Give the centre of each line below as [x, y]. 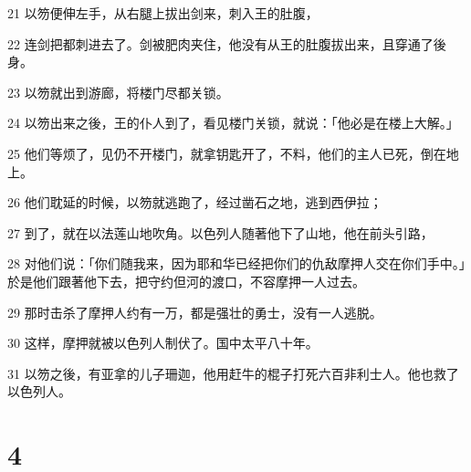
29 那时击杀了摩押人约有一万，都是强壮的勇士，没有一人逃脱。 [195, 312]
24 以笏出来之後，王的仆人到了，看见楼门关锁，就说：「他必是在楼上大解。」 [233, 123]
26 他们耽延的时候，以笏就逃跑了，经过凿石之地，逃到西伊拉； [195, 202]
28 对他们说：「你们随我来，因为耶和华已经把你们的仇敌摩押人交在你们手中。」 [236, 263]
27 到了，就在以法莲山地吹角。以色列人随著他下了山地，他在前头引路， [220, 232]
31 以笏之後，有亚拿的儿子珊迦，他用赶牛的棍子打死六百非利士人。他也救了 [233, 373]
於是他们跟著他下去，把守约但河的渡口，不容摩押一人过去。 [186, 281]
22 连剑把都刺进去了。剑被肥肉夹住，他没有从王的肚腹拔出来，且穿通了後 [227, 43]
